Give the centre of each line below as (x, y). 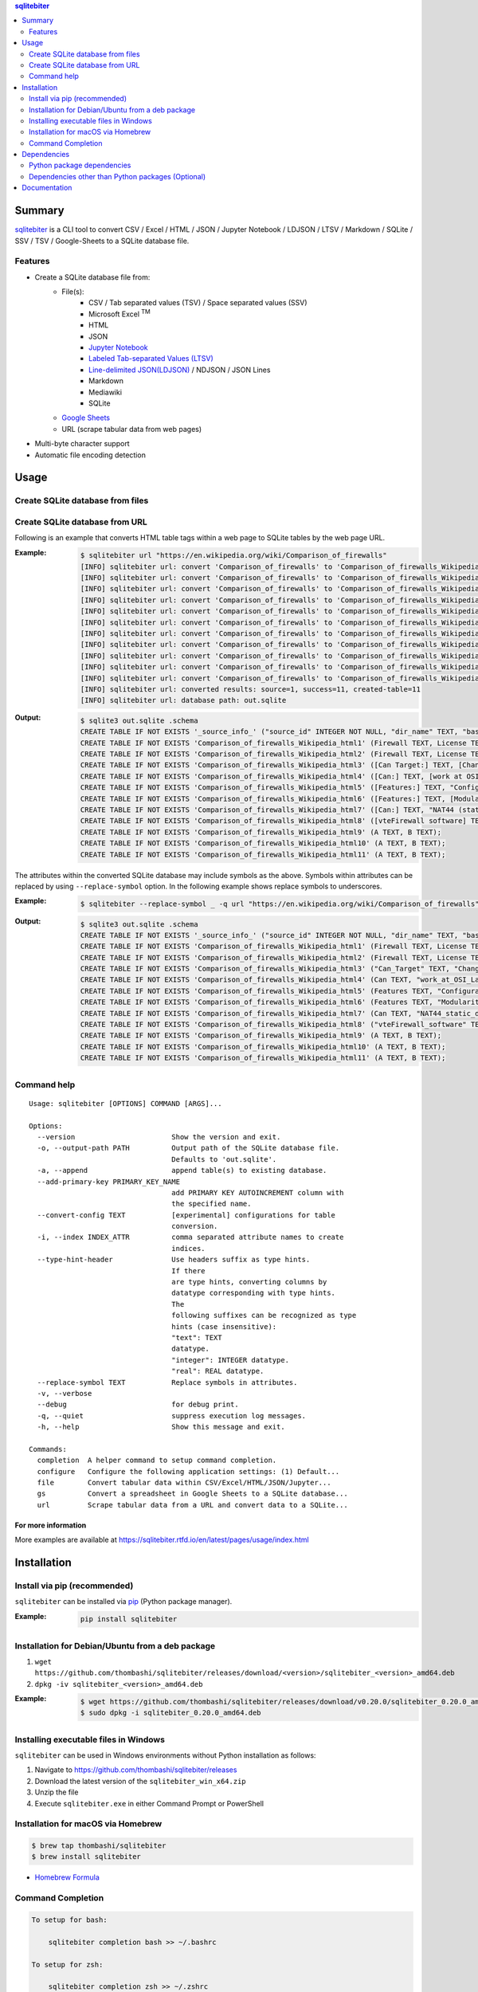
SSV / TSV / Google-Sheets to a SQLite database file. (102, 241)
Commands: (48, 1449)
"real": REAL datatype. (218, 1371)
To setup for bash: (69, 1920)
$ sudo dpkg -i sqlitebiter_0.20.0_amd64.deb (171, 1713)
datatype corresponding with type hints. (254, 1293)
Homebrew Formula (67, 1877)
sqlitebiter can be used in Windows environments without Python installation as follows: (165, 1755)
